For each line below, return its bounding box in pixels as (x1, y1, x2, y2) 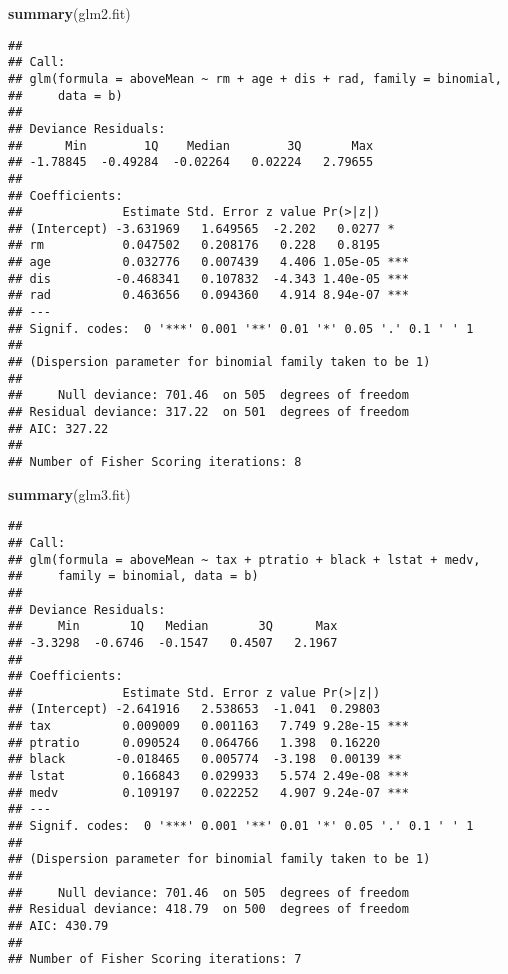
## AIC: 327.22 (8, 421, 109, 436)
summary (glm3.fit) (8, 483, 131, 504)
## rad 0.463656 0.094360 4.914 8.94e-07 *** (8, 288, 409, 303)
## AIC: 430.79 (8, 919, 109, 933)
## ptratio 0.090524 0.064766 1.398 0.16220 (8, 735, 381, 750)
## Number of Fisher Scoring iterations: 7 (8, 952, 302, 967)
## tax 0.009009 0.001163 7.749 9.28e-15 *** (8, 719, 409, 734)
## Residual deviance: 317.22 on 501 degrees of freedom (8, 405, 409, 420)
